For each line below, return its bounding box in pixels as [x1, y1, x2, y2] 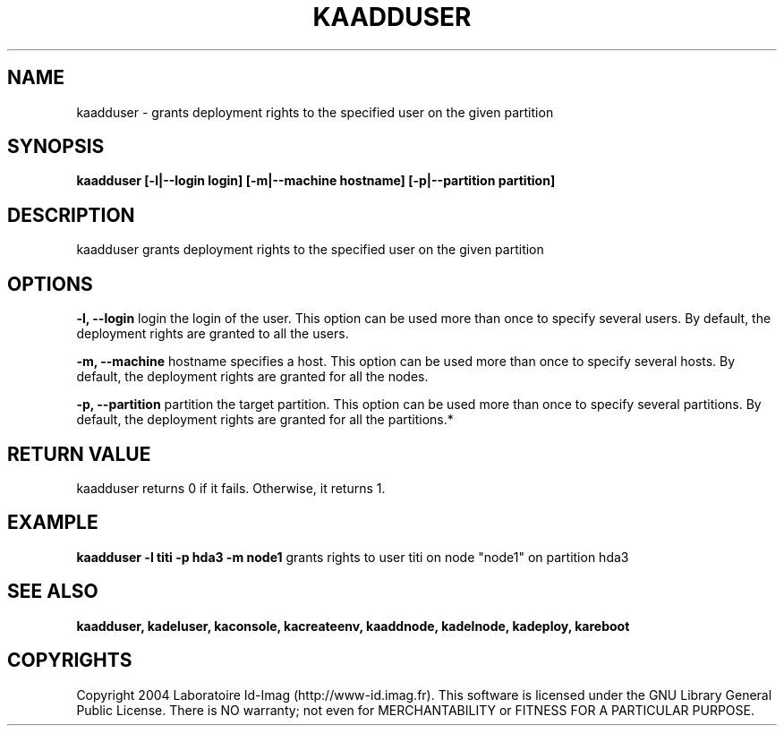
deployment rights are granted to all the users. [76, 326, 349, 342]
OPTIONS [7, 272, 93, 295]
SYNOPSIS [7, 135, 105, 158]
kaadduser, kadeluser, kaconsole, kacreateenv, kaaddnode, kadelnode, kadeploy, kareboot [76, 618, 630, 634]
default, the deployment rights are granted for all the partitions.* [76, 412, 454, 428]
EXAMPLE [7, 511, 98, 534]
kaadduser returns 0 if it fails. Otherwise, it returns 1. [76, 480, 386, 496]
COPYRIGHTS [7, 649, 132, 672]
